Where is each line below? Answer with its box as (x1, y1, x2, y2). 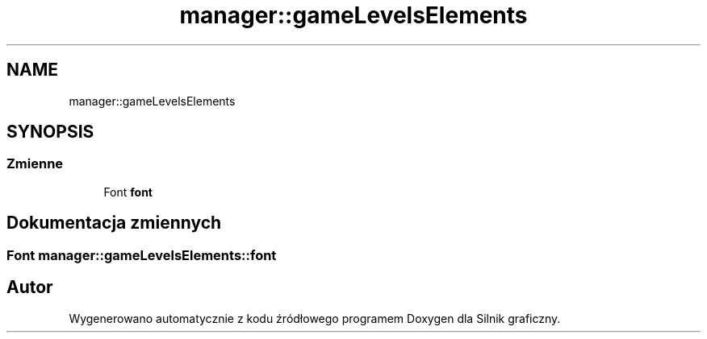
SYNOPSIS (6, 122, 94, 143)
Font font (103, 184, 153, 199)
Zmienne (6, 155, 64, 172)
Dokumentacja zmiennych (6, 213, 222, 234)
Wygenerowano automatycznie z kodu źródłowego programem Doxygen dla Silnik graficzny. (69, 311, 561, 325)
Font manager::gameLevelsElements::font (6, 246, 277, 263)
